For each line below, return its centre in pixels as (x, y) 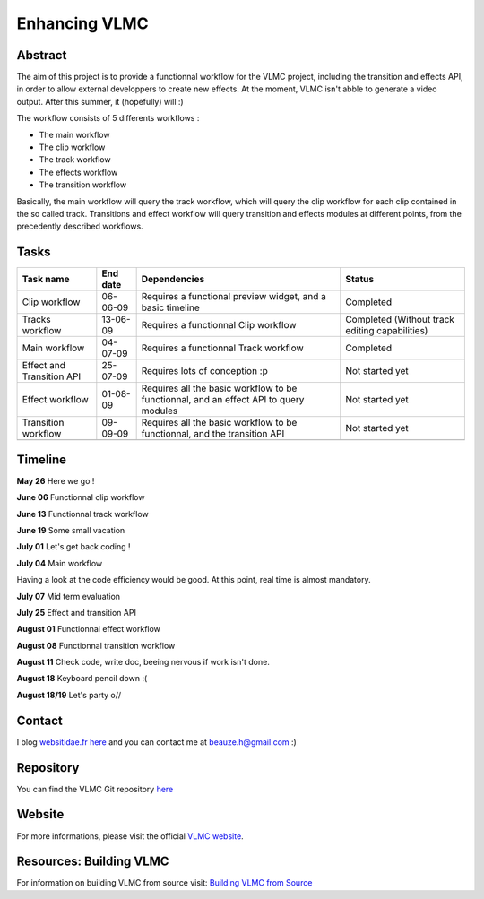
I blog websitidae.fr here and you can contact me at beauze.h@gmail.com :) (157, 742)
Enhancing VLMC (82, 23)
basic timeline (171, 307)
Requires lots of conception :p (204, 371)
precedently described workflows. (80, 226)
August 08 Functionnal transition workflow (96, 645)
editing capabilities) (387, 331)
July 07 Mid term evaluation (69, 596)
